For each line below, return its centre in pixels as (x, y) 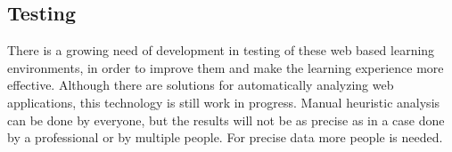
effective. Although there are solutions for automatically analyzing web (201, 85)
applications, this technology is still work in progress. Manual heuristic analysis (224, 102)
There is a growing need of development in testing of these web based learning (221, 50)
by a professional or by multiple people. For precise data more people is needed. (225, 137)
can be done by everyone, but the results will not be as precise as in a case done (226, 120)
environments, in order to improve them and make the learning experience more (226, 67)
